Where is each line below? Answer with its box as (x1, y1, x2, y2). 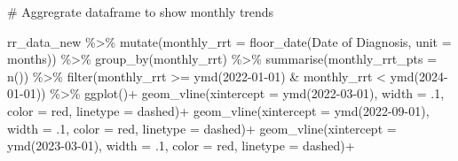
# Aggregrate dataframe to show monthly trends (7, 3, 274, 20)
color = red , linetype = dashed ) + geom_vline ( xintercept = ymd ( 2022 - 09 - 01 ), (7, 101, 430, 119)
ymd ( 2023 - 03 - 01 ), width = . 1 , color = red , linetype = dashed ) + (7, 136, 355, 155)
